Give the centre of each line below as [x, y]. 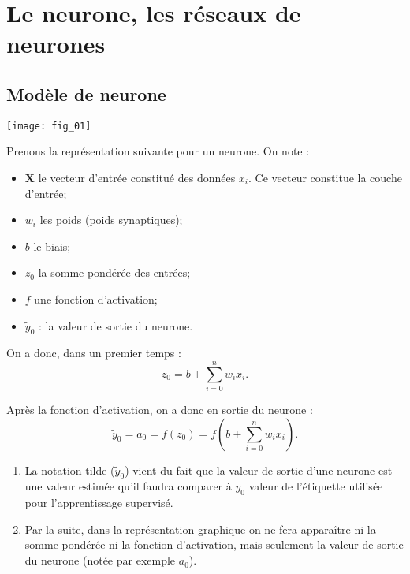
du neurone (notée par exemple [100, 560]
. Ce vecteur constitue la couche [325, 178]
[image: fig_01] [49, 126]
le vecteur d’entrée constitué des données [137, 178]
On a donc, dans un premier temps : [94, 353]
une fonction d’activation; [96, 298]
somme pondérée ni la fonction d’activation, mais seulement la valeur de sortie [214, 544]
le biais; [52, 246]
